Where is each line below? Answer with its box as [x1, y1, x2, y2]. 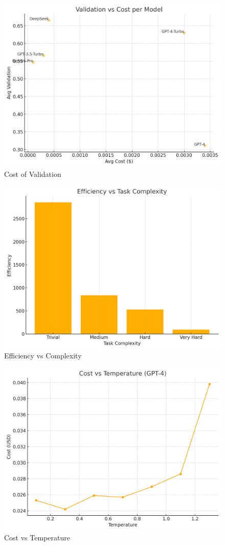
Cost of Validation [4, 168, 61, 179]
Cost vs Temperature [4, 532, 70, 542]
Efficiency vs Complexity [4, 350, 82, 361]
